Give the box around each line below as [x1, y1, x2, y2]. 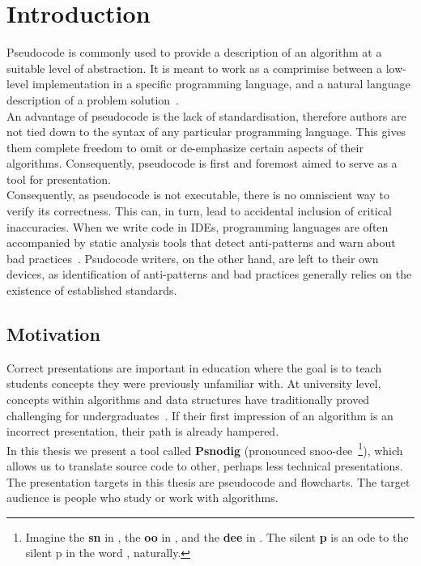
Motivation [6, 321, 100, 347]
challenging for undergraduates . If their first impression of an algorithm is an [6, 406, 393, 423]
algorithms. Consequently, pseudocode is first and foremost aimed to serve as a [6, 155, 398, 172]
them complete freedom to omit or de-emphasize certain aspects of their [6, 138, 364, 155]
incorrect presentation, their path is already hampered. [6, 423, 279, 440]
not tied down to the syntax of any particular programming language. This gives [6, 123, 406, 140]
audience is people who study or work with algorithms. [6, 489, 279, 506]
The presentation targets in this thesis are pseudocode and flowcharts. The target [6, 473, 410, 490]
